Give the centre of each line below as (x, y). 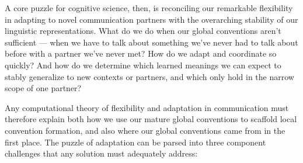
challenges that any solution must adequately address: (101, 153)
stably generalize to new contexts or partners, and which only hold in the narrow (149, 76)
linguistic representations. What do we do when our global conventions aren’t (143, 31)
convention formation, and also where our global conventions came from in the (145, 130)
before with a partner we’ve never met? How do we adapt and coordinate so (141, 53)
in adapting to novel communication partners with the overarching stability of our (151, 19)
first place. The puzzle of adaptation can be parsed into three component (135, 142)
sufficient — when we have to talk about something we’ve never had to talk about (151, 42)
